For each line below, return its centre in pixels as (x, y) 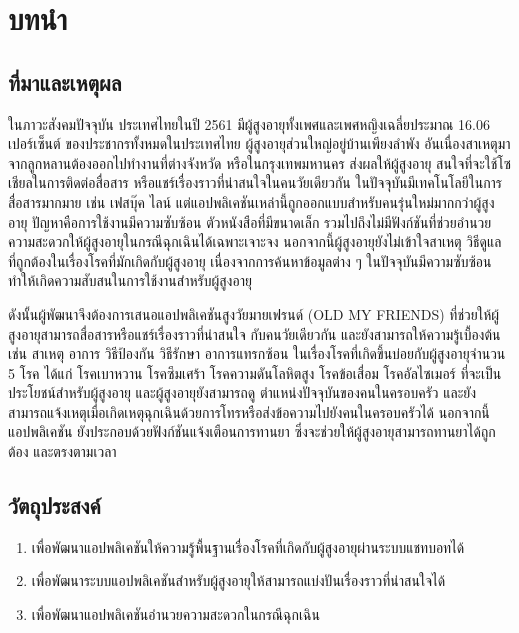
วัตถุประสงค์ (54, 505)
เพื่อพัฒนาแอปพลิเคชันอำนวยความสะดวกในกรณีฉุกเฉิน (175, 614)
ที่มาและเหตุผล (65, 81)
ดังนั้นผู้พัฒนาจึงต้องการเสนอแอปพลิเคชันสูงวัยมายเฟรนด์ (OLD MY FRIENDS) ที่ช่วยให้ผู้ (254, 313)
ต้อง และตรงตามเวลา (62, 451)
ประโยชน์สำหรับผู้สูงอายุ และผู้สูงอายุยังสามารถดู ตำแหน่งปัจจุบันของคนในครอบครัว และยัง (242, 392)
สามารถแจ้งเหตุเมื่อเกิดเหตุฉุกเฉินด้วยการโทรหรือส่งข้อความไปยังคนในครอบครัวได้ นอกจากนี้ (249, 411)
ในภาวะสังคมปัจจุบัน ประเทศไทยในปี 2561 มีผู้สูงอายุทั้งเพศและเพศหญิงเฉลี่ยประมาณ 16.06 (249, 123)
